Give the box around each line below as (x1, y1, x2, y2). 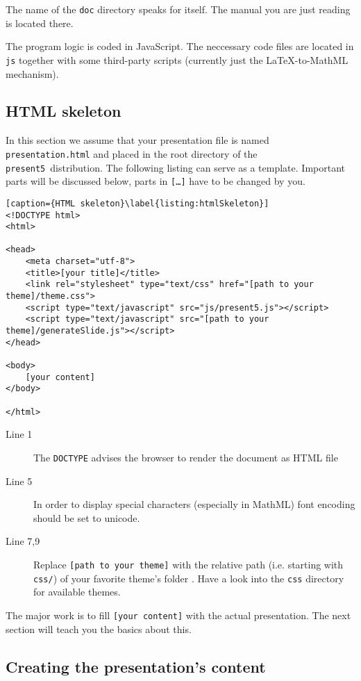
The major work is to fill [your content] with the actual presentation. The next (6, 607, 351, 622)
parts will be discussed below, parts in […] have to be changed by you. (6, 174, 305, 188)
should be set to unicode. (33, 510, 140, 525)
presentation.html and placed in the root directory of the (6, 146, 258, 161)
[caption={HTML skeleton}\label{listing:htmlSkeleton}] (6, 198, 269, 208)
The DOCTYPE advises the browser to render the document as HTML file (33, 450, 338, 464)
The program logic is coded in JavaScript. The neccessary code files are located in (6, 39, 354, 54)
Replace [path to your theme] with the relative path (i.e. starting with (33, 557, 344, 571)
